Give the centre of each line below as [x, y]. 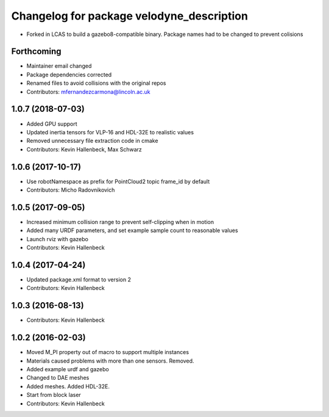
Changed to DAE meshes [58, 378]
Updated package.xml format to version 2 [79, 279]
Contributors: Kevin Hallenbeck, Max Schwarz [84, 149]
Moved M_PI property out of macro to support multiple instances [108, 352]
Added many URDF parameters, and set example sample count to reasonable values [132, 230]
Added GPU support [52, 124]
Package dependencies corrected [69, 74]
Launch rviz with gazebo [57, 239]
